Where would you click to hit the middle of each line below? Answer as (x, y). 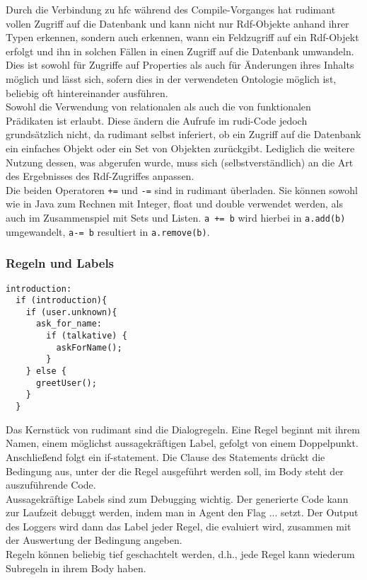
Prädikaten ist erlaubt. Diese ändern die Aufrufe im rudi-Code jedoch (157, 120)
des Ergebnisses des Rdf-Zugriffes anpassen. (100, 176)
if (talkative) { (87, 336)
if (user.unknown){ (71, 312)
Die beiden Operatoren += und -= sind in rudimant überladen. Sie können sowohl (182, 189)
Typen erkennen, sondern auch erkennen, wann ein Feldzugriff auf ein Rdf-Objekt (182, 37)
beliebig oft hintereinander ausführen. (87, 92)
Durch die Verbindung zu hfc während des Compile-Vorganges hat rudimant (171, 9)
